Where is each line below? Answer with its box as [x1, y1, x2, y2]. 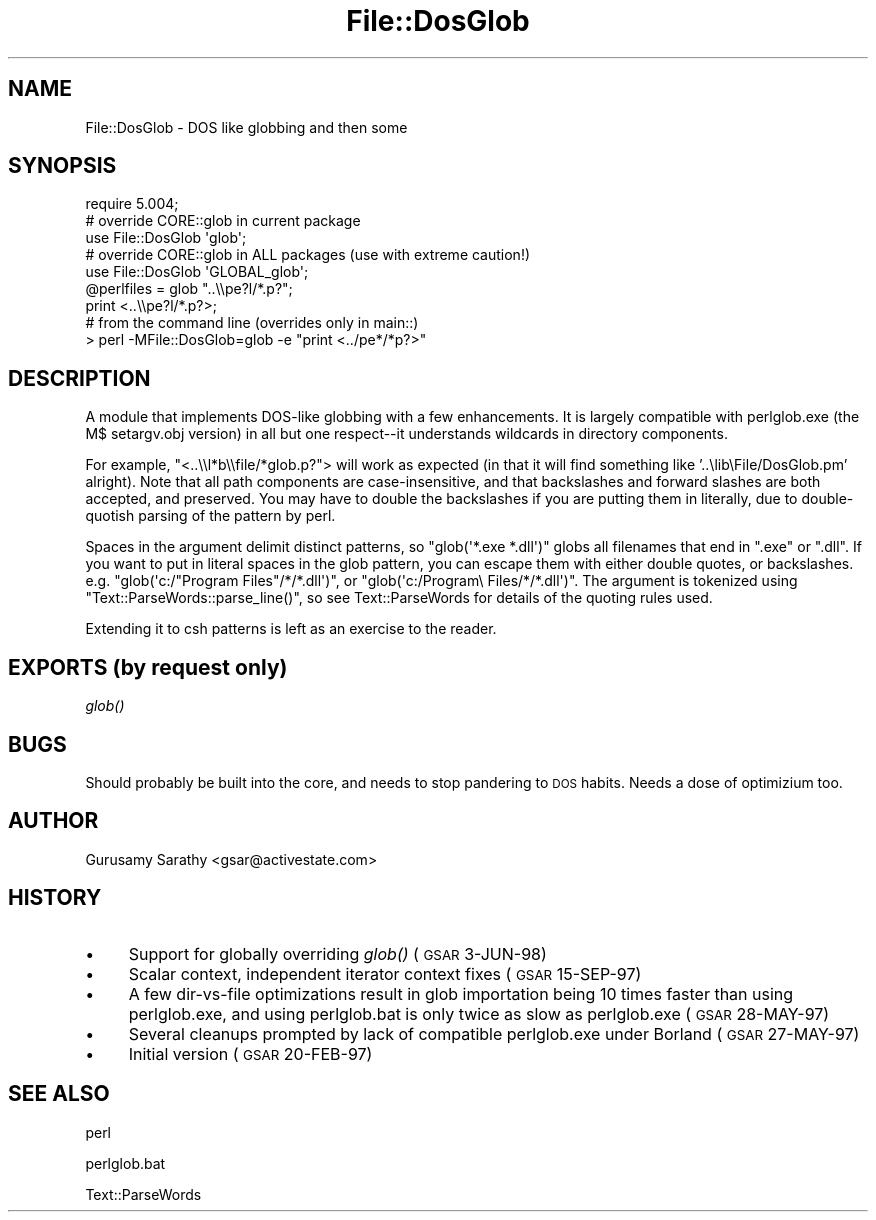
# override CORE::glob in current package [85, 212, 361, 230]
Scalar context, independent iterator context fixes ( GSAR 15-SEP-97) [128, 963, 642, 984]
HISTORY [8, 885, 102, 911]
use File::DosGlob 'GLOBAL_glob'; [85, 263, 309, 281]
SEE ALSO [8, 1081, 110, 1107]
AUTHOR [8, 808, 99, 834]
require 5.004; [85, 195, 179, 213]
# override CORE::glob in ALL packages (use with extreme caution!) [85, 246, 531, 264]
